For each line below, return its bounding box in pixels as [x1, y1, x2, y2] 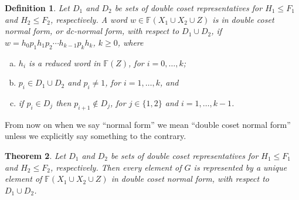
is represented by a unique [193, 161, 287, 173]
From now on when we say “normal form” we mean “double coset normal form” [5, 118, 291, 130]
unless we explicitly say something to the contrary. [5, 130, 186, 142]
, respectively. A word [50, 13, 127, 25]
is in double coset [212, 13, 274, 25]
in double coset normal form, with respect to [111, 172, 269, 185]
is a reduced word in [29, 56, 101, 69]
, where [117, 36, 144, 48]
